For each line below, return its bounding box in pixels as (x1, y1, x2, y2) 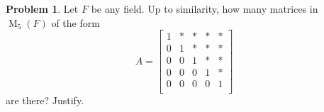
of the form (51, 15, 100, 30)
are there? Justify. (6, 93, 84, 108)
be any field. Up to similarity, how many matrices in (91, 1, 318, 16)
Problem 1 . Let (6, 1, 79, 16)
